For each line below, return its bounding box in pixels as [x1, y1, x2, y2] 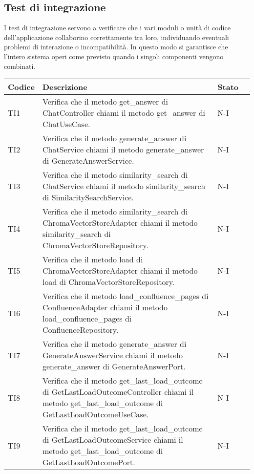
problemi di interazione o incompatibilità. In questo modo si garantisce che [4, 42, 228, 52]
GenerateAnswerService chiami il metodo [42, 349, 183, 361]
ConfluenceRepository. [42, 324, 119, 336]
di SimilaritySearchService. [42, 192, 134, 203]
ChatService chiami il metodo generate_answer [42, 144, 204, 155]
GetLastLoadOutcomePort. [42, 456, 135, 468]
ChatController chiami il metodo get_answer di [42, 107, 206, 119]
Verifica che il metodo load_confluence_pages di [42, 290, 209, 302]
